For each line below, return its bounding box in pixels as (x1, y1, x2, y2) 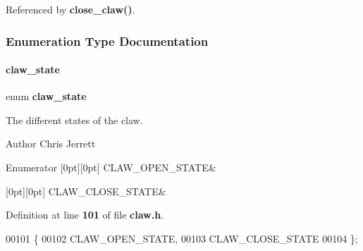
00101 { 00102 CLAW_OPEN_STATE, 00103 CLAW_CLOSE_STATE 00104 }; (6, 231, 358, 245)
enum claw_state (6, 89, 87, 104)
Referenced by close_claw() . (6, 2, 135, 16)
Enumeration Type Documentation (6, 32, 209, 49)
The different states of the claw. (6, 112, 143, 127)
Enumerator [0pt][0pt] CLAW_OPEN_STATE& (6, 160, 216, 175)
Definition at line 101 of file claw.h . (6, 207, 164, 222)
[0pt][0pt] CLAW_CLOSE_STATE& (6, 183, 166, 198)
